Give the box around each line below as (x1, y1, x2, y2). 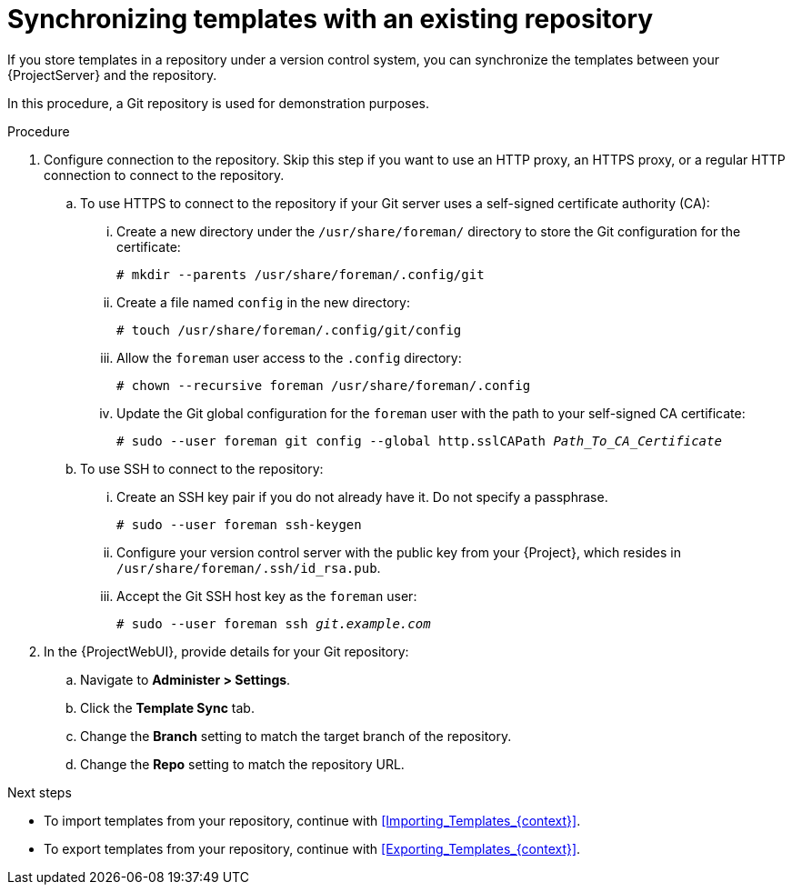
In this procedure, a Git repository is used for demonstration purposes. (7, 95, 430, 111)
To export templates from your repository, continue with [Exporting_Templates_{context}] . (44, 840, 581, 857)
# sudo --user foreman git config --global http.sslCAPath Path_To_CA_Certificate (116, 433, 722, 448)
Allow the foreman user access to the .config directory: (116, 349, 462, 366)
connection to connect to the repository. (44, 166, 285, 183)
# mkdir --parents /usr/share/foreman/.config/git (116, 266, 485, 282)
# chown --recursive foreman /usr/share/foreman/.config (116, 377, 531, 393)
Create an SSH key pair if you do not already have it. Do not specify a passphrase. (116, 488, 608, 505)
